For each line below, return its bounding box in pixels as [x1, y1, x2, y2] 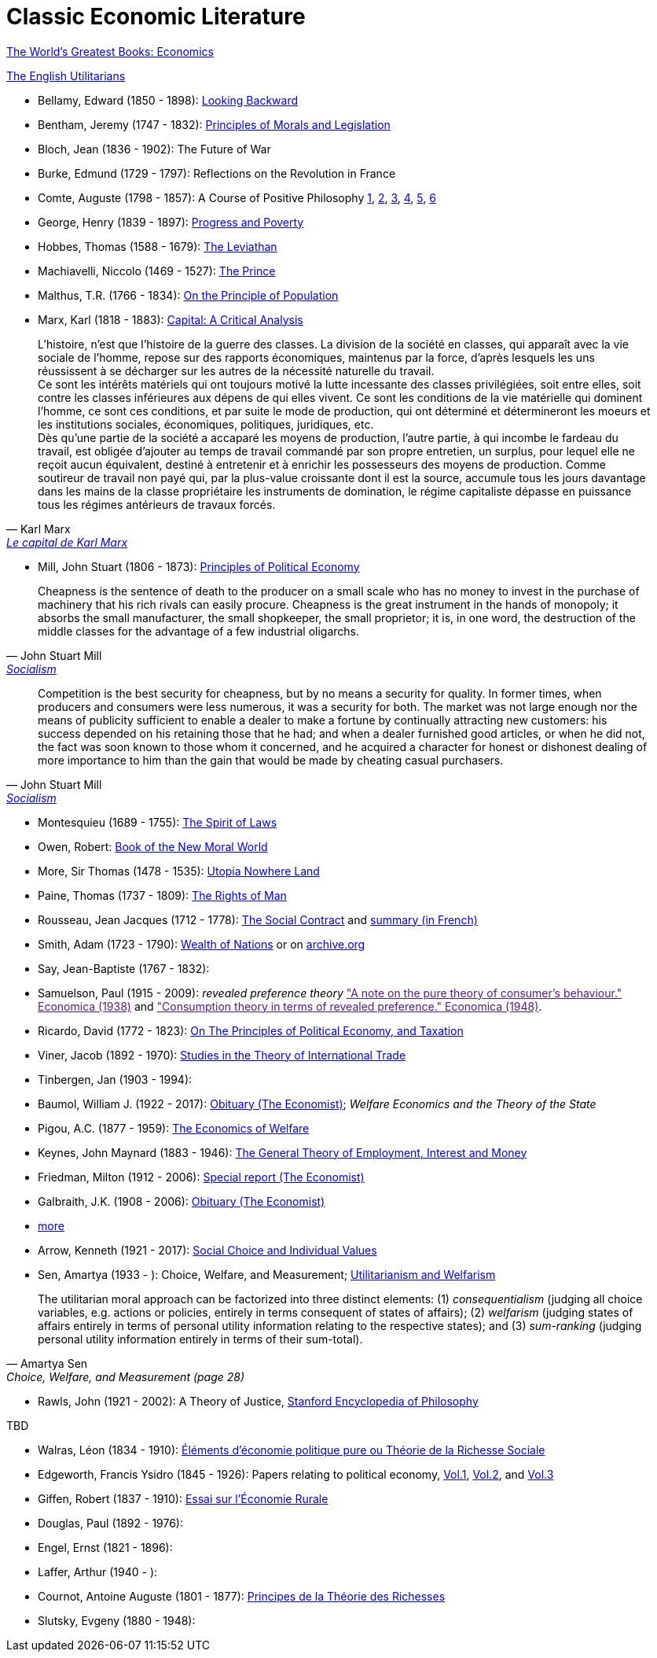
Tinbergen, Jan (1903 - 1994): [38, 1072, 193, 1086]
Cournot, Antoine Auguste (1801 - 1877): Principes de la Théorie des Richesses [38, 1589, 446, 1603]
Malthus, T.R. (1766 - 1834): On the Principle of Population [38, 288, 339, 302]
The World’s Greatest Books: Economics [6, 44, 214, 58]
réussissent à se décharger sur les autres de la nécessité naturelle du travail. [38, 363, 435, 378]
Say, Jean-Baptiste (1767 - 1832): [38, 961, 210, 975]
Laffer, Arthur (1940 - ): [38, 1564, 158, 1579]
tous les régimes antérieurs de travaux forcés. [38, 497, 276, 511]
